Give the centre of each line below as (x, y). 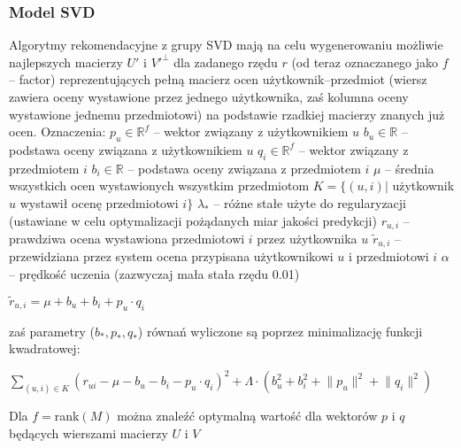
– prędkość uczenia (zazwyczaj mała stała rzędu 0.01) (154, 274)
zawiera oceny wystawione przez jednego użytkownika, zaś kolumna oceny (209, 97)
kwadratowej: (45, 348)
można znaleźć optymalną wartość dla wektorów (247, 416)
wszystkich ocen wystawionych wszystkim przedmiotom (159, 185)
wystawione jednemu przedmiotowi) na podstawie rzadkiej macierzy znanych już (227, 114)
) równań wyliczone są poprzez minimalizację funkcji (280, 331)
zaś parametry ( (52, 331)
